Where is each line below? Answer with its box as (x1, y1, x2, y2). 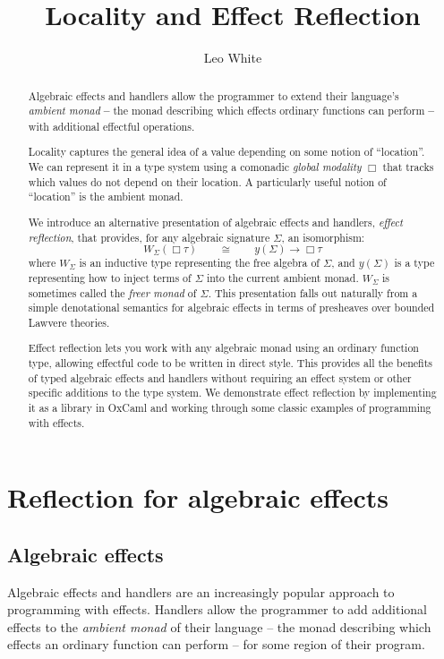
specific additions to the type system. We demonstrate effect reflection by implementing (28, 385, 437, 400)
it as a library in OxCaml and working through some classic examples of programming (28, 400, 431, 415)
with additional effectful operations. (28, 118, 195, 133)
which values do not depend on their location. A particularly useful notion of (28, 174, 387, 189)
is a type (394, 255, 435, 270)
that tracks (382, 159, 434, 175)
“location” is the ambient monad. (28, 189, 184, 204)
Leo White (203, 48, 262, 67)
